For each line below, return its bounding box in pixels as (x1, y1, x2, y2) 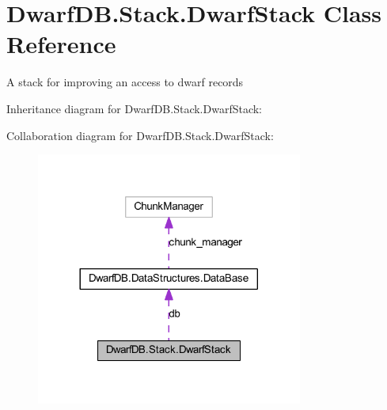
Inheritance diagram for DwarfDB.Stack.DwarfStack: (6, 100, 263, 116)
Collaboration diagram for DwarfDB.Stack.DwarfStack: (6, 127, 274, 143)
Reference (6, 28, 116, 60)
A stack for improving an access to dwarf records (6, 74, 244, 90)
